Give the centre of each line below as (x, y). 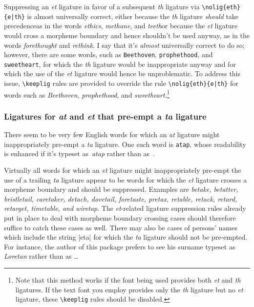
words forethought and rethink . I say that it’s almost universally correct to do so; (124, 45)
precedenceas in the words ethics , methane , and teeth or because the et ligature (121, 26)
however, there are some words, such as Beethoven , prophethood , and (108, 54)
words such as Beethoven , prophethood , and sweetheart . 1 (87, 94)
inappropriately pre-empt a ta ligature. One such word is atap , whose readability (125, 144)
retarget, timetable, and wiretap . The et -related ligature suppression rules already (125, 208)
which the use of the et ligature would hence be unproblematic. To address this (122, 73)
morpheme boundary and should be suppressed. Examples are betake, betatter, (121, 189)
